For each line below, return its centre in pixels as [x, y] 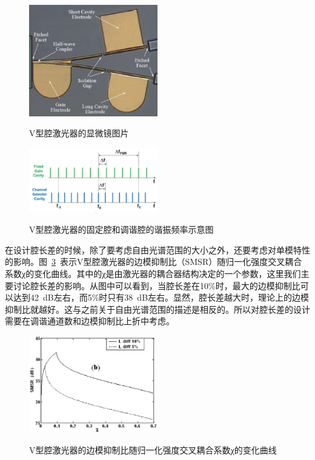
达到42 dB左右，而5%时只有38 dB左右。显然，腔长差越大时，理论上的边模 [161, 297]
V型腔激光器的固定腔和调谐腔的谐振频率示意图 [121, 229]
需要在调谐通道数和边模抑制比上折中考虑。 [90, 321]
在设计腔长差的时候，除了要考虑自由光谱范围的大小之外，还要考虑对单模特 [153, 249]
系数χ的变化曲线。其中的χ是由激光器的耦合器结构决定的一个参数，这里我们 [153, 274]
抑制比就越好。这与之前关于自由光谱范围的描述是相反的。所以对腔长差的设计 [157, 309]
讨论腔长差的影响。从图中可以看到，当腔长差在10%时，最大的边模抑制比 [157, 285]
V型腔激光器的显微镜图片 [79, 133]
